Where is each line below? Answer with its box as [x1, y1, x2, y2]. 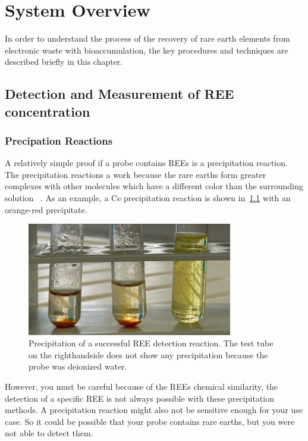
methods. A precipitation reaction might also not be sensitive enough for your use [5, 404, 303, 416]
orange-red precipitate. [5, 203, 87, 215]
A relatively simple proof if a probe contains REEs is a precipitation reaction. [5, 157, 288, 169]
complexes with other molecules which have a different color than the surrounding [5, 180, 303, 192]
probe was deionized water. [29, 360, 127, 373]
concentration [5, 102, 90, 120]
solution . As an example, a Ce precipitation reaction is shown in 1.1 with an [5, 192, 291, 204]
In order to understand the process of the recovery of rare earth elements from [5, 32, 290, 45]
